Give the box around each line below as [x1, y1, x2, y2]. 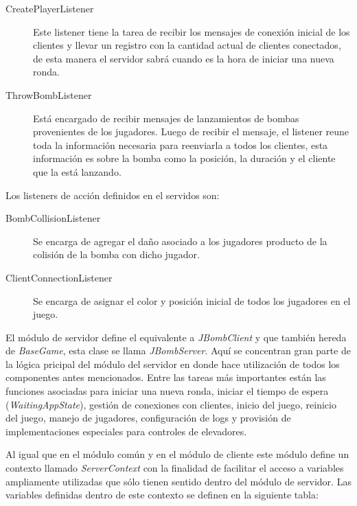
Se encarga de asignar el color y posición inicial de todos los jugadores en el [33, 293, 351, 308]
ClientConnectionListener [5, 270, 113, 284]
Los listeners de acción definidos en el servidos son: [5, 187, 220, 202]
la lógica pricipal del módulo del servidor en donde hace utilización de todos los [5, 356, 340, 371]
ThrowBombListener [5, 87, 92, 102]
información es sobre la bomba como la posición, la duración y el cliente [33, 151, 336, 165]
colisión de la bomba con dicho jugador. [33, 247, 200, 262]
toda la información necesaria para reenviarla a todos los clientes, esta [33, 137, 328, 152]
